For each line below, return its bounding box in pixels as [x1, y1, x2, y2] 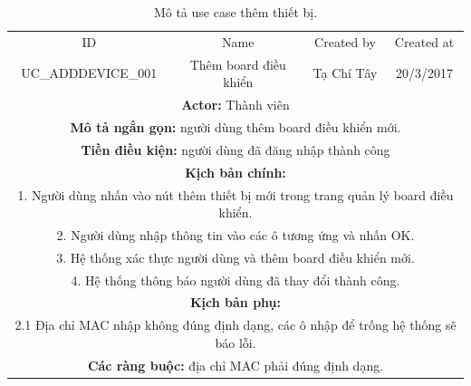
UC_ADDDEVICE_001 [21, 63, 158, 82]
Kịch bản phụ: [189, 293, 282, 312]
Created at [394, 32, 455, 51]
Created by [314, 32, 376, 51]
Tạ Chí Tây [312, 63, 378, 82]
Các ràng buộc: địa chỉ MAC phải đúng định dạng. [87, 355, 384, 374]
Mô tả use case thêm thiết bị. [153, 3, 318, 21]
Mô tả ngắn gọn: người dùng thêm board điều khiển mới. [70, 117, 401, 136]
